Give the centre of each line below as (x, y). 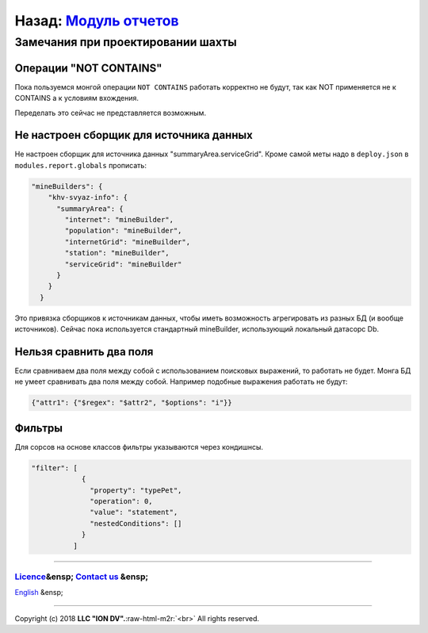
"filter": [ (55, 468)
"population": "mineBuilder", (123, 231)
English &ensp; (39, 593)
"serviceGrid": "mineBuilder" (123, 264)
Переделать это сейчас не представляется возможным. (110, 113)
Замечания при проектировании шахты (126, 42)
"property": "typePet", (136, 490)
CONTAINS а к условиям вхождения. (76, 98)
